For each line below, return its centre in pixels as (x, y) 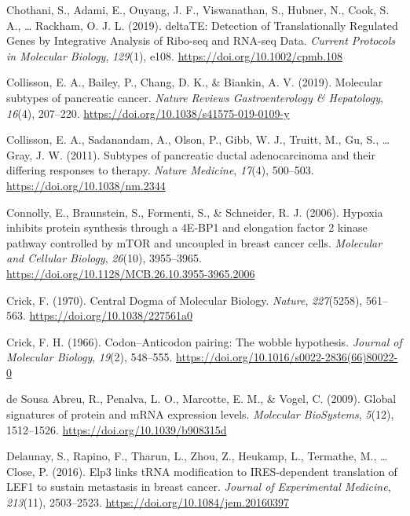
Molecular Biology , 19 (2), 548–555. (90, 357)
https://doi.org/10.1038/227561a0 (111, 315)
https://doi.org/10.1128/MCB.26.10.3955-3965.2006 (131, 273)
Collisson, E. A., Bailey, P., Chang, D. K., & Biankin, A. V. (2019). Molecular (195, 82)
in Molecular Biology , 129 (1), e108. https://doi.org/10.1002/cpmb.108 (175, 55)
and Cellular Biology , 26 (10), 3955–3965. (104, 258)
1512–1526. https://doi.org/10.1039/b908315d (117, 429)
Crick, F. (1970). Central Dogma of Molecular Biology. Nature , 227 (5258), (185, 300)
